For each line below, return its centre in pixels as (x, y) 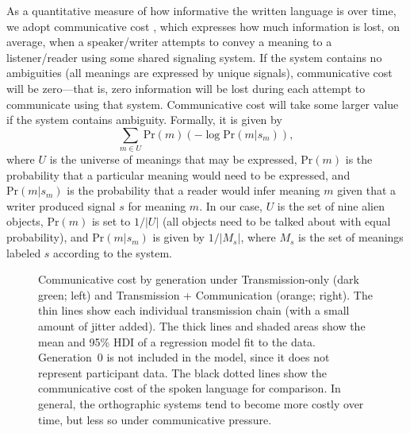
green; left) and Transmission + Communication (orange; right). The (205, 294)
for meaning (157, 205)
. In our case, (231, 205)
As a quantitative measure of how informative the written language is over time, (201, 10)
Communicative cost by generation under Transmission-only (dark (199, 279)
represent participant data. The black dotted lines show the (182, 372)
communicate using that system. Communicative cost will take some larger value (203, 104)
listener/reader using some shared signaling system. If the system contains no (194, 57)
